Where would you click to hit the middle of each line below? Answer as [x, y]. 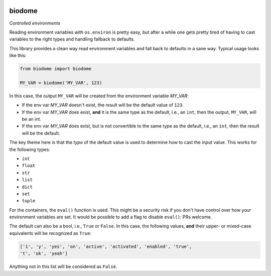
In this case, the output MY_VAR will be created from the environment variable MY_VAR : [99, 96]
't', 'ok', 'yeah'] [44, 254]
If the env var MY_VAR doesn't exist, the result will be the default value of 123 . [103, 105]
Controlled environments [35, 23]
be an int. [32, 119]
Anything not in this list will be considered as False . [63, 266]
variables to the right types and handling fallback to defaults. [72, 39]
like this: [18, 56]
